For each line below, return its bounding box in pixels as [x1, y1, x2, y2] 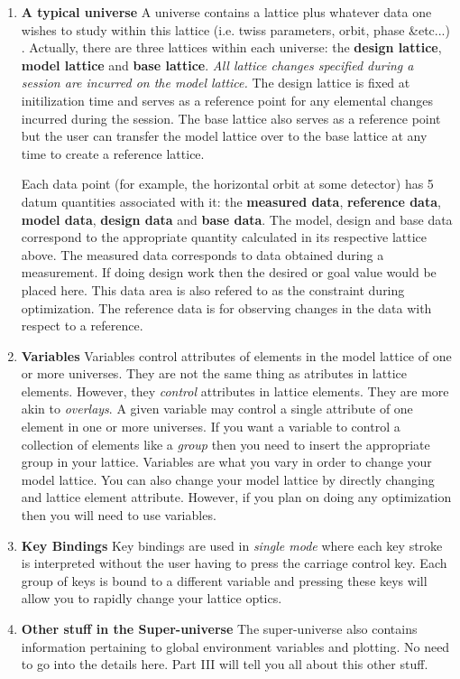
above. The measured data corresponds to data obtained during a [21, 245, 384, 264]
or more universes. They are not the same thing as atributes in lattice [21, 364, 407, 383]
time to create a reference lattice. [21, 144, 205, 163]
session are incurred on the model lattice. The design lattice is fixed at [21, 73, 410, 92]
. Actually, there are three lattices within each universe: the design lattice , [21, 38, 442, 57]
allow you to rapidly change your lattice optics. [21, 589, 282, 608]
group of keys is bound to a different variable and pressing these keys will [21, 571, 428, 590]
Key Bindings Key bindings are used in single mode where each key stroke [21, 535, 443, 554]
